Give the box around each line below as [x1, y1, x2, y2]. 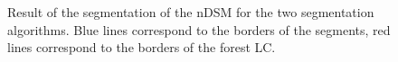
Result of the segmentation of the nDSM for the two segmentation [7, 3, 374, 21]
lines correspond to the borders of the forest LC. [7, 38, 276, 57]
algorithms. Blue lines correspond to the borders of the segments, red [7, 20, 391, 39]
